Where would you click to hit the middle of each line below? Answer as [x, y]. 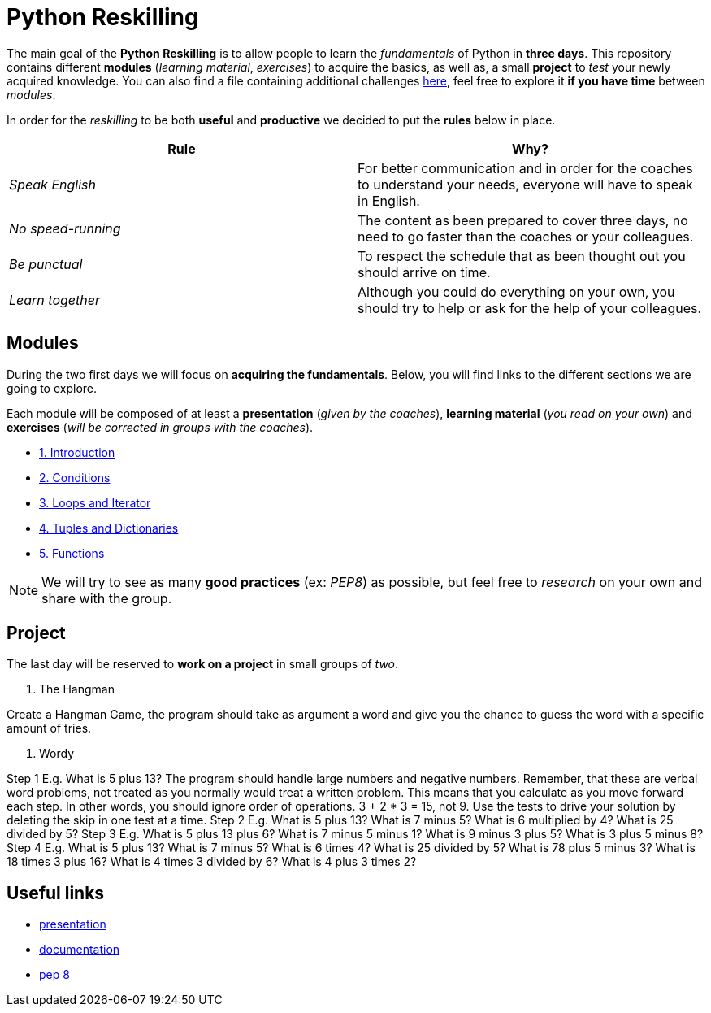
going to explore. [52, 388]
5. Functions [72, 553]
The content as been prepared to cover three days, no [523, 220]
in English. [389, 200]
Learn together [54, 300]
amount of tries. [49, 728]
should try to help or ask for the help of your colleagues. [530, 308]
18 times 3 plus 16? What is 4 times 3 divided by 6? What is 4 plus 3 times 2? [212, 862]
